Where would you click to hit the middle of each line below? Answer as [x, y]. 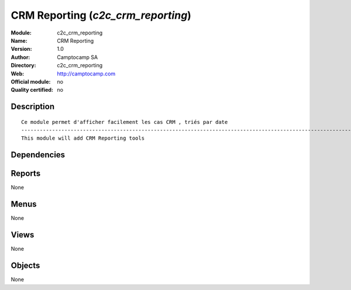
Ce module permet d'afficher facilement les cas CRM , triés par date [125, 122]
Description [33, 107]
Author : [20, 57]
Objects [25, 266]
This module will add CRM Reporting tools [83, 138]
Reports [26, 173]
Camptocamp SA [78, 57]
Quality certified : [32, 90]
